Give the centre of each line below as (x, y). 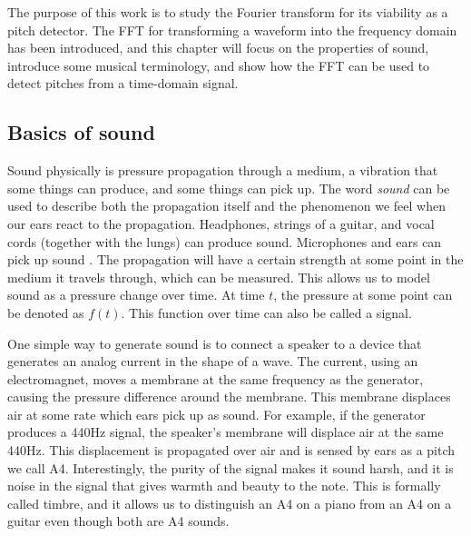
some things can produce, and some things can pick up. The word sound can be (229, 188)
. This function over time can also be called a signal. (266, 312)
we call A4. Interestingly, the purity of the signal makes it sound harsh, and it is (231, 467)
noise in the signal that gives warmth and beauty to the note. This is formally (224, 486)
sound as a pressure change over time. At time (136, 295)
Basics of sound (81, 132)
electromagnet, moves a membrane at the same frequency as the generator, (216, 378)
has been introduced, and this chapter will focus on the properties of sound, (218, 48)
